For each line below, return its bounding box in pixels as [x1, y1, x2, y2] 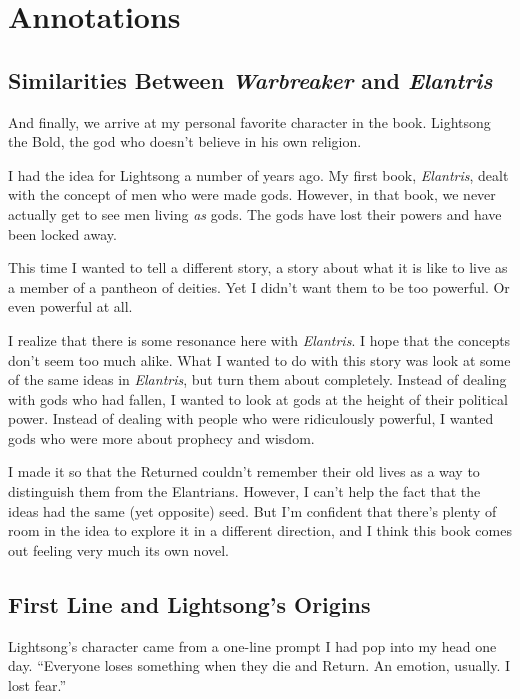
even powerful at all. [8, 296, 133, 317]
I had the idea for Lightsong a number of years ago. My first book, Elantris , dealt [8, 164, 509, 185]
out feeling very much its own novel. [8, 539, 229, 560]
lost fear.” [8, 674, 67, 695]
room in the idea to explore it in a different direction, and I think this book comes [8, 520, 512, 541]
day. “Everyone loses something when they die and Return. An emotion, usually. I [8, 655, 511, 676]
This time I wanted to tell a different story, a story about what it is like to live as [8, 257, 508, 278]
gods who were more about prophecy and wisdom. [8, 427, 315, 448]
